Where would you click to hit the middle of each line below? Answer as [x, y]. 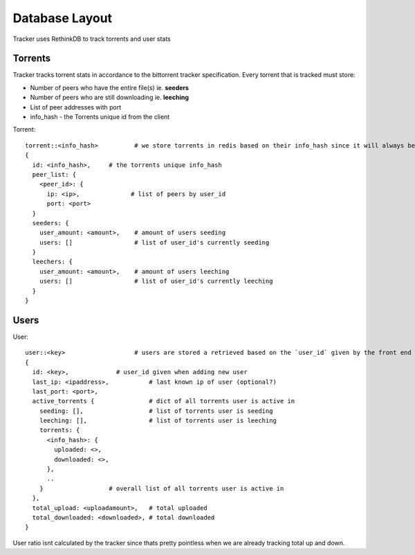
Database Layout [63, 18]
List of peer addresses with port [75, 107]
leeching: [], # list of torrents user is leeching [158, 421]
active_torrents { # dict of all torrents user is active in [164, 401]
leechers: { [52, 262]
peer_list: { [54, 174]
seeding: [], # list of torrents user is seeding [156, 411]
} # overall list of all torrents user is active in [162, 488]
